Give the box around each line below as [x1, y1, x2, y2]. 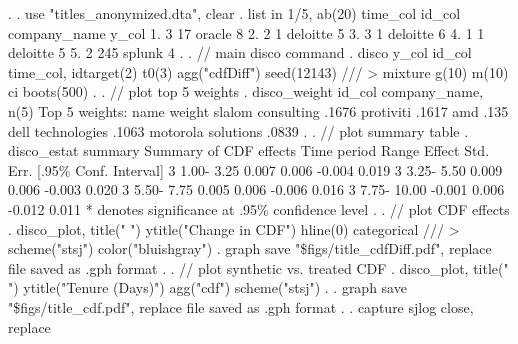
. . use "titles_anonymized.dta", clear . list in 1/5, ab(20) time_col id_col [8, 3, 461, 23]
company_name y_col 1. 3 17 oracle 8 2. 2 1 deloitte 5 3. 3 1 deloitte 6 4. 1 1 [8, 22, 485, 43]
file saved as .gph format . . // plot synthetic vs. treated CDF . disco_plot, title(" [8, 257, 509, 278]
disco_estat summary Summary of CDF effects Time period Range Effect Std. [8, 140, 490, 161]
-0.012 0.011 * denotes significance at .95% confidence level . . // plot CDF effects [8, 198, 510, 219]
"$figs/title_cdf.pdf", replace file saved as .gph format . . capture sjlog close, [8, 296, 474, 317]
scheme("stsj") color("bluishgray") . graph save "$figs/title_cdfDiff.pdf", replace [8, 238, 492, 259]
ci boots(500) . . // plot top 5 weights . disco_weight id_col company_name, [8, 81, 484, 102]
